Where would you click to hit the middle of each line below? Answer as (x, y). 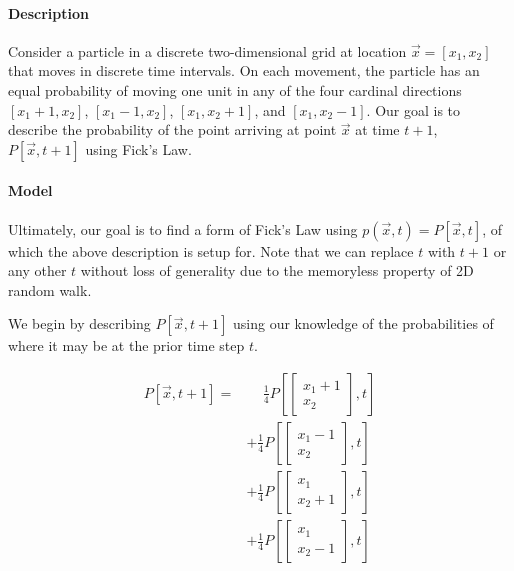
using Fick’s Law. (138, 148)
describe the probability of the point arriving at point (172, 129)
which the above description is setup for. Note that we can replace (211, 250)
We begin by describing (79, 323)
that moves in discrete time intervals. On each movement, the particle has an (244, 70)
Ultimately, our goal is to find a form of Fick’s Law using (183, 228)
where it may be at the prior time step (126, 345)
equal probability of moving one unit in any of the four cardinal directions (235, 89)
